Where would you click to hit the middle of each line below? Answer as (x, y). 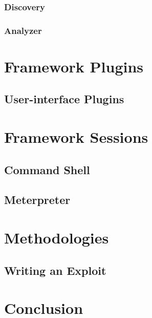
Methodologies (57, 237)
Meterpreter (37, 200)
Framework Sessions (76, 137)
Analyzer (23, 30)
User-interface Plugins (64, 99)
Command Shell (47, 169)
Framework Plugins (74, 66)
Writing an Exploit (55, 270)
